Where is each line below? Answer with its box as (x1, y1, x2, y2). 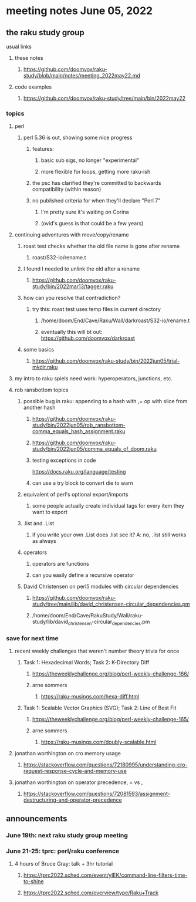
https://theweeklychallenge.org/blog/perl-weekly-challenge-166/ (32, 670, 190, 677)
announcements (6, 813, 67, 823)
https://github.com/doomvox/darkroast (40, 335, 135, 342)
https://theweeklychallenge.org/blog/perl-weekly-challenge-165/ (32, 716, 189, 723)
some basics (23, 346, 55, 353)
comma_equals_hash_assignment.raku (32, 428, 126, 435)
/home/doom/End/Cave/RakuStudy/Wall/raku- (32, 612, 144, 619)
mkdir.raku (32, 364, 58, 371)
